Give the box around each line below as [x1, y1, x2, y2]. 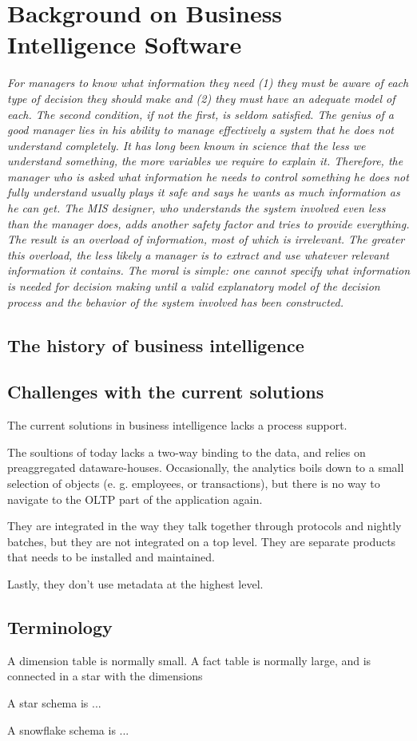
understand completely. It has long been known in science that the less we [7, 137, 366, 153]
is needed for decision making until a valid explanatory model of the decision [7, 278, 380, 295]
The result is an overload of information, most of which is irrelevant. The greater [7, 231, 405, 248]
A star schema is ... [7, 694, 101, 711]
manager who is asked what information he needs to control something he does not [7, 168, 409, 184]
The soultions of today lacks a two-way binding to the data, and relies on [7, 443, 366, 460]
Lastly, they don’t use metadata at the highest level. [7, 575, 264, 592]
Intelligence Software [7, 28, 242, 61]
